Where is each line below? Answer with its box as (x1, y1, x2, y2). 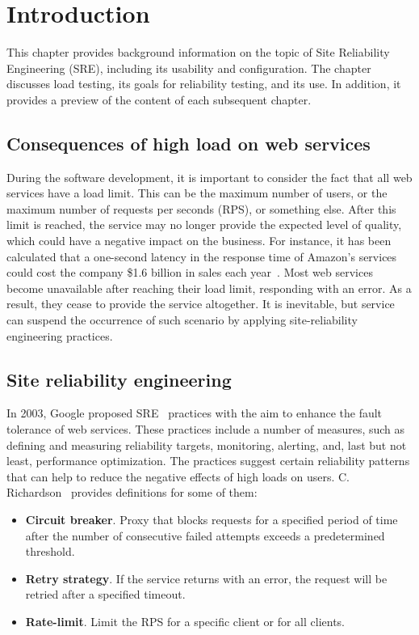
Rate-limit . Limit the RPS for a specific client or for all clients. (25, 612, 346, 629)
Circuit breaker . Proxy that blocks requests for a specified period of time (25, 511, 398, 527)
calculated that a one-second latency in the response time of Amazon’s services (6, 248, 397, 265)
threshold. (25, 543, 75, 560)
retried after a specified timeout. (25, 586, 186, 603)
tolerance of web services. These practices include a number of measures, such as (6, 421, 405, 438)
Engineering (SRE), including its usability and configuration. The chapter (6, 59, 371, 76)
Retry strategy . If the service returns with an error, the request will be (25, 569, 388, 586)
